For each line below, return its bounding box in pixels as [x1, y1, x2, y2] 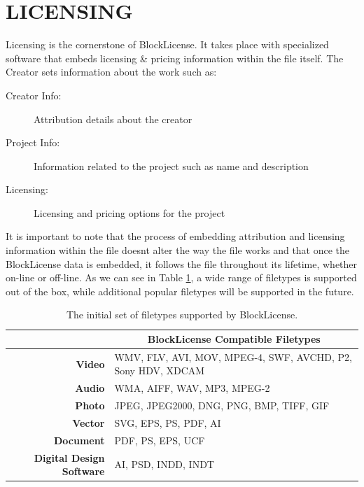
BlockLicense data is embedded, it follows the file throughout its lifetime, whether [6, 256, 358, 271]
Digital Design [34, 450, 105, 465]
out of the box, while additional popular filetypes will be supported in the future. [6, 283, 354, 298]
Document [53, 432, 105, 447]
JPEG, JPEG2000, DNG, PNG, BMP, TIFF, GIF [114, 398, 330, 413]
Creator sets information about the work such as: [6, 64, 217, 79]
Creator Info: [6, 87, 62, 102]
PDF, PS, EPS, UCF [114, 432, 205, 447]
